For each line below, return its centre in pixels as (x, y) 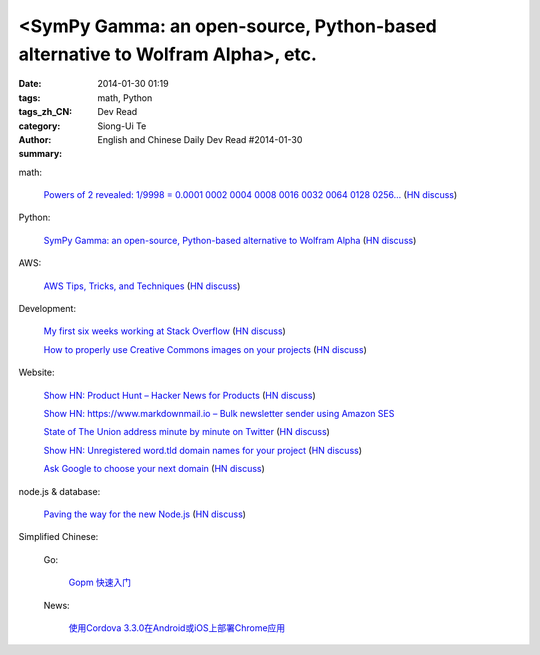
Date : (30, 84)
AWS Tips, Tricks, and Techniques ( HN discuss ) (142, 286)
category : (39, 126)
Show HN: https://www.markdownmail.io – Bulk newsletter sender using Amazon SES (219, 413)
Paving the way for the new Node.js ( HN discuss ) (145, 514)
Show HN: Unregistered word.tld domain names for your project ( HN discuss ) (203, 450)
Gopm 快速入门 (100, 582)
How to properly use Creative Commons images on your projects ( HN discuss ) (205, 349)
